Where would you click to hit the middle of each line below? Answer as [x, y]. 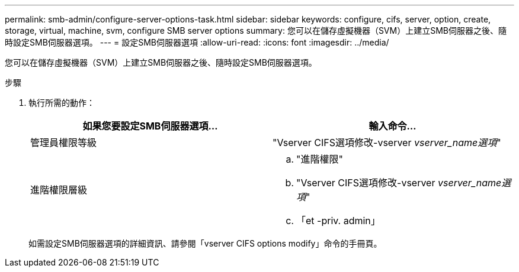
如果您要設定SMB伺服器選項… [150, 126]
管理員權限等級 [64, 143]
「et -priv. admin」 [338, 221]
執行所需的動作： [62, 103]
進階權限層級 [59, 190]
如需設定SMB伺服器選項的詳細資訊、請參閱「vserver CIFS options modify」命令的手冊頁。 [205, 243]
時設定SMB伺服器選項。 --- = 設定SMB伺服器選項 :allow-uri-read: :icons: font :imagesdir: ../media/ [197, 42]
